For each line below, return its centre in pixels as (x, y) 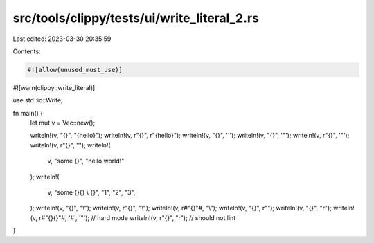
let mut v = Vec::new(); (63, 123)
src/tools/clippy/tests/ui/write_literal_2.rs (136, 18)
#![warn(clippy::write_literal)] (54, 87)
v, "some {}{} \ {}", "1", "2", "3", (91, 192)
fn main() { (28, 113)
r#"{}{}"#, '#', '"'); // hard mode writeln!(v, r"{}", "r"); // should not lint (137, 217)
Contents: (27, 51)
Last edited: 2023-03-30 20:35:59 (62, 39)
